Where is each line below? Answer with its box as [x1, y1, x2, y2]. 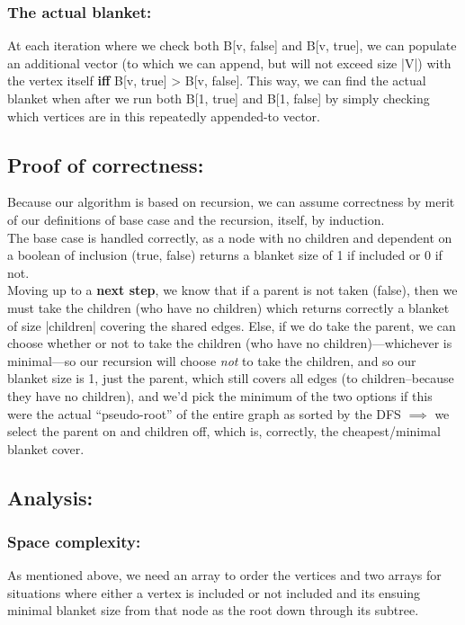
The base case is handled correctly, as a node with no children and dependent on [7, 228, 452, 246]
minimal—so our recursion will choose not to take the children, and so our [7, 351, 416, 370]
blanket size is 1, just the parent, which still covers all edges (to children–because [7, 369, 454, 388]
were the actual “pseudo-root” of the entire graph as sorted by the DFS [7, 404, 401, 423]
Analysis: [7, 483, 94, 511]
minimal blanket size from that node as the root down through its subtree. [7, 601, 419, 620]
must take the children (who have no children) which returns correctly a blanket [7, 298, 450, 317]
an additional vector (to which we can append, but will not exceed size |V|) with [7, 53, 452, 72]
